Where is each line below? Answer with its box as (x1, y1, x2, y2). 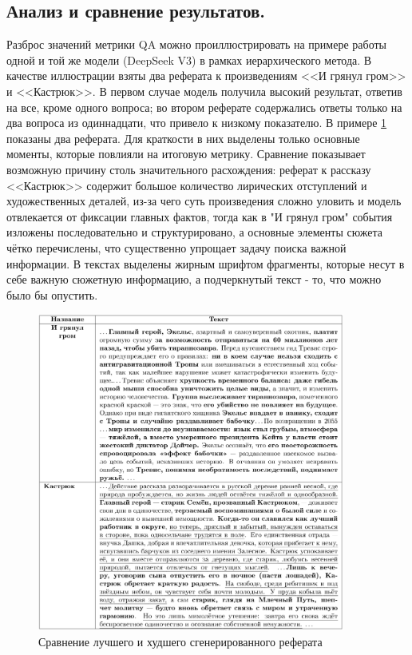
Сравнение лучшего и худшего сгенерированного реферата (38, 633, 323, 649)
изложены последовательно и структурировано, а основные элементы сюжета (6, 224, 383, 240)
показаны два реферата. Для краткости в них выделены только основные (6, 129, 360, 146)
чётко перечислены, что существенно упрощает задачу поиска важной (6, 239, 347, 256)
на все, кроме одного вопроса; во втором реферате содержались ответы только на (6, 98, 402, 115)
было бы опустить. (6, 286, 98, 303)
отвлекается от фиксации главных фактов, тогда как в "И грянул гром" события (6, 208, 393, 224)
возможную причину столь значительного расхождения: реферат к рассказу (6, 161, 371, 177)
